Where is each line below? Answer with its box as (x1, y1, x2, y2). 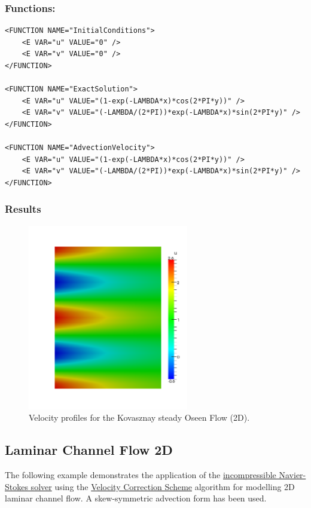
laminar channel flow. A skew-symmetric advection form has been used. (5, 492, 267, 504)
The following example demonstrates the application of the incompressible (5, 469, 276, 481)
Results (5, 201, 41, 216)
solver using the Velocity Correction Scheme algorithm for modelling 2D (31, 480, 295, 492)
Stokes (5, 480, 28, 492)
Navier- (279, 469, 306, 481)
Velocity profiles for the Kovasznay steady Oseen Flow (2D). (29, 411, 250, 424)
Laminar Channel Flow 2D (5, 440, 173, 459)
